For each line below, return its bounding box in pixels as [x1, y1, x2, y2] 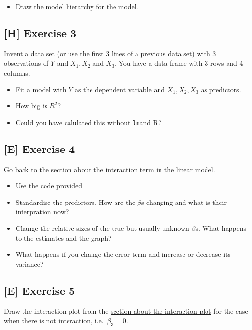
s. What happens [195, 223, 247, 233]
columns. [4, 67, 30, 77]
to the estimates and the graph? [15, 232, 112, 243]
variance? [15, 258, 44, 269]
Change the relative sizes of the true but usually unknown [15, 223, 189, 233]
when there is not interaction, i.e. [4, 315, 104, 326]
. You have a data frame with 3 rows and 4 [114, 58, 243, 68]
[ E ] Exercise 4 [4, 141, 75, 156]
